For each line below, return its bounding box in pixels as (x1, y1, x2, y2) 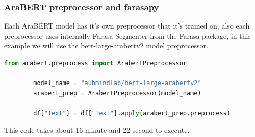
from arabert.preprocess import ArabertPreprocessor (4, 60, 187, 67)
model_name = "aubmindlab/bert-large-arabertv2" (33, 79, 201, 87)
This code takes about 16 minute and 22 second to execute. (4, 124, 190, 135)
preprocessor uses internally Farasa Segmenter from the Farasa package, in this (4, 30, 251, 41)
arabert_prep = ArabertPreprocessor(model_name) (33, 89, 201, 97)
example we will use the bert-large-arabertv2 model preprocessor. (4, 40, 208, 51)
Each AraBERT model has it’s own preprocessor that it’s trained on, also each (4, 20, 250, 31)
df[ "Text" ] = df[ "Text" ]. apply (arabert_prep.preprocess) (33, 109, 231, 117)
